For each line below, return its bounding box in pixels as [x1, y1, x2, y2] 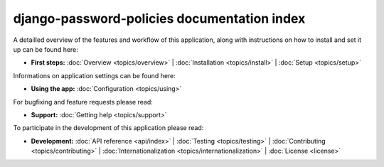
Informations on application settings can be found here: [13, 71, 176, 80]
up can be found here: [13, 45, 78, 53]
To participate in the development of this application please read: [13, 124, 204, 132]
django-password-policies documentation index [13, 11, 306, 26]
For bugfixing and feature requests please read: [13, 97, 153, 106]
